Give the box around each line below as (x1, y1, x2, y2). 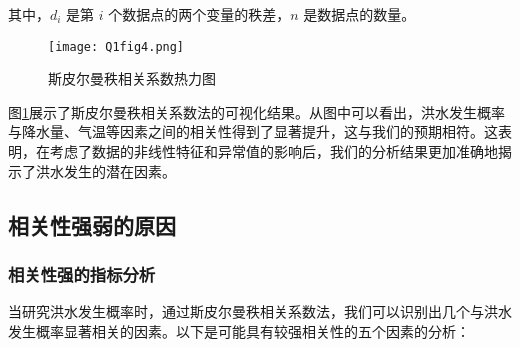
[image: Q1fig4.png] (48, 39, 185, 54)
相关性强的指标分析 (8, 261, 156, 286)
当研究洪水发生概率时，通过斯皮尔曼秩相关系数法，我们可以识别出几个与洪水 (8, 301, 512, 322)
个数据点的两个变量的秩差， (108, 4, 291, 24)
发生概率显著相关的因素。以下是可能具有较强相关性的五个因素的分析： (8, 320, 470, 341)
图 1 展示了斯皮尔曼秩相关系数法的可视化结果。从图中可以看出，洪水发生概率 (8, 101, 505, 122)
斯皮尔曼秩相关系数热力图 (48, 68, 216, 89)
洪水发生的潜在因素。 (35, 160, 176, 181)
